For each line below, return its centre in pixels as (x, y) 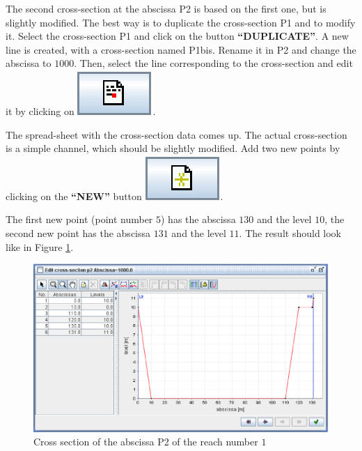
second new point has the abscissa (78, 232)
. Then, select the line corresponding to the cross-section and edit (213, 63)
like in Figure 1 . (40, 246)
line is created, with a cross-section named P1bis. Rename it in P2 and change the (181, 49)
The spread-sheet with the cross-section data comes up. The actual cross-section (176, 134)
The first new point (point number (79, 219)
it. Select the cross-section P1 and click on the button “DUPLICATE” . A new (177, 36)
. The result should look (290, 232)
